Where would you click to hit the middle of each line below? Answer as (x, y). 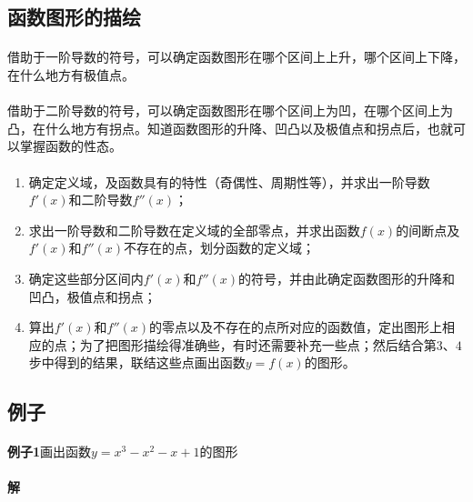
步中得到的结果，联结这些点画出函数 (137, 362)
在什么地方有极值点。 (71, 74)
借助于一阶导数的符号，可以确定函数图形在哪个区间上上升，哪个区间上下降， (236, 57)
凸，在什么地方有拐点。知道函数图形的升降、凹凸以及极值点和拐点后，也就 (230, 128)
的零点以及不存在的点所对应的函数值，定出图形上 (296, 327)
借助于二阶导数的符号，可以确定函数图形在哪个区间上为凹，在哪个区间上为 (230, 110)
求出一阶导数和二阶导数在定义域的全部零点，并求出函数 (194, 230)
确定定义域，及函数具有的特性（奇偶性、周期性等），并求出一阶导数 (229, 181)
